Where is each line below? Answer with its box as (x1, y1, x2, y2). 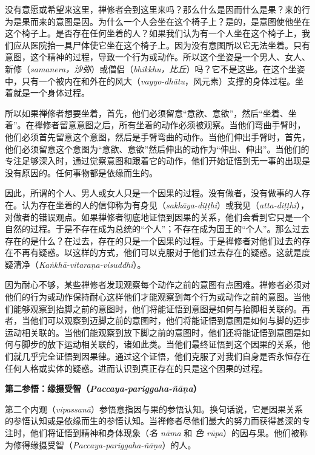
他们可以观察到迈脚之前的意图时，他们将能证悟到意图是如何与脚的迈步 (30, 314, 310, 327)
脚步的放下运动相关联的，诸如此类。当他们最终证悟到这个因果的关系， (21, 338, 302, 351)
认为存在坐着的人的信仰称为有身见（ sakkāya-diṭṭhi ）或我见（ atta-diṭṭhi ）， (21, 198, 309, 211)
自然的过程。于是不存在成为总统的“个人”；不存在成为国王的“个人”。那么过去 (5, 222, 310, 235)
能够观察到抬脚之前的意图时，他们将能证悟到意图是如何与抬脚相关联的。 (13, 302, 302, 315)
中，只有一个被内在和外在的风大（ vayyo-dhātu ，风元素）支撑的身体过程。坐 (5, 74, 303, 87)
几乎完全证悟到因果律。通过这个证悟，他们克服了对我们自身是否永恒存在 (21, 350, 310, 363)
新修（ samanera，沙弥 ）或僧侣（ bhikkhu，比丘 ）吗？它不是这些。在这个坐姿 (5, 62, 305, 75)
